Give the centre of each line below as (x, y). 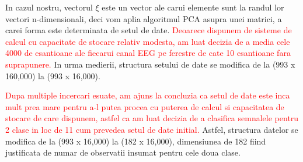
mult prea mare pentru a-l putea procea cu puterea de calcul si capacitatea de (145, 106)
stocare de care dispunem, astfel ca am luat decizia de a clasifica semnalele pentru (152, 118)
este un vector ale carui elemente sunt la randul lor (193, 7)
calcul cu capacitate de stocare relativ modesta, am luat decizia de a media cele (148, 41)
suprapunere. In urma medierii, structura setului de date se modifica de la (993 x (150, 64)
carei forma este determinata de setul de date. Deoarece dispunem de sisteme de (149, 30)
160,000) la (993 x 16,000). (53, 75)
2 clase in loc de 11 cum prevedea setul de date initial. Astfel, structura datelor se (152, 129)
